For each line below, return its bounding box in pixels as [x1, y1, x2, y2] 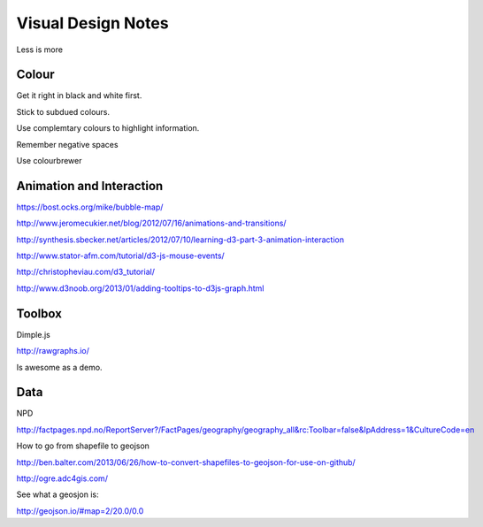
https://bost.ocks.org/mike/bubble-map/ [16, 202, 164, 212]
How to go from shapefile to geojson [16, 440, 150, 451]
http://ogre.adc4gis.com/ [16, 473, 108, 484]
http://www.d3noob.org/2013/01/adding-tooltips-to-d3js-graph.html [16, 283, 264, 294]
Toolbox [16, 306, 62, 321]
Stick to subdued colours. [16, 106, 111, 117]
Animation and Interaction [16, 178, 164, 194]
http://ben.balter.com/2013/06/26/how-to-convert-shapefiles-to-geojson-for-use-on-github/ [16, 456, 356, 468]
